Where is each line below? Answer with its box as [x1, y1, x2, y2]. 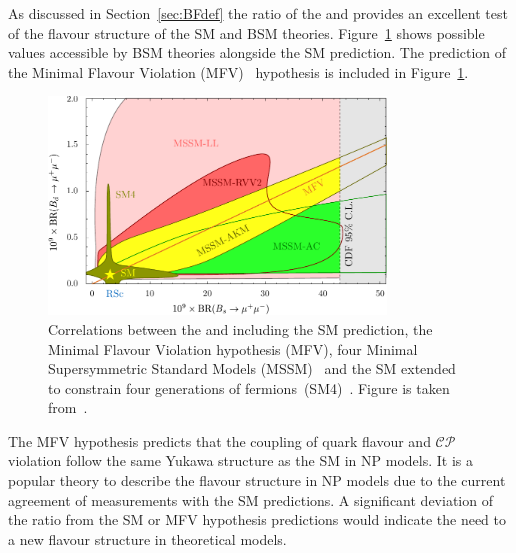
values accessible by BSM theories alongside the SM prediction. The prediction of [8, 42, 507, 63]
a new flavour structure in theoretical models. [8, 528, 287, 549]
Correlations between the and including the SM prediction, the [48, 318, 433, 339]
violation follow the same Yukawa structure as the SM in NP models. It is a [8, 450, 473, 471]
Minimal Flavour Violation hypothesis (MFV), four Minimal [48, 338, 418, 359]
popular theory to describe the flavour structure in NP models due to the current [8, 470, 506, 491]
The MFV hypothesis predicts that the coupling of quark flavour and [8, 430, 431, 451]
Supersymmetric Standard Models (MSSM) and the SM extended [48, 358, 456, 379]
